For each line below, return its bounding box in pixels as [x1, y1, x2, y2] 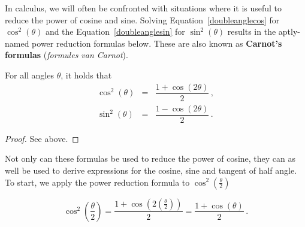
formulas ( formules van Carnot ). [5, 49, 128, 61]
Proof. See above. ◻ [5, 132, 79, 144]
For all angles [5, 68, 54, 81]
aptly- [278, 25, 300, 38]
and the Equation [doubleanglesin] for [45, 25, 185, 38]
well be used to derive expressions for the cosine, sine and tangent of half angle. [5, 164, 297, 176]
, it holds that [61, 68, 112, 81]
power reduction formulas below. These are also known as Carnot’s [32, 37, 282, 49]
